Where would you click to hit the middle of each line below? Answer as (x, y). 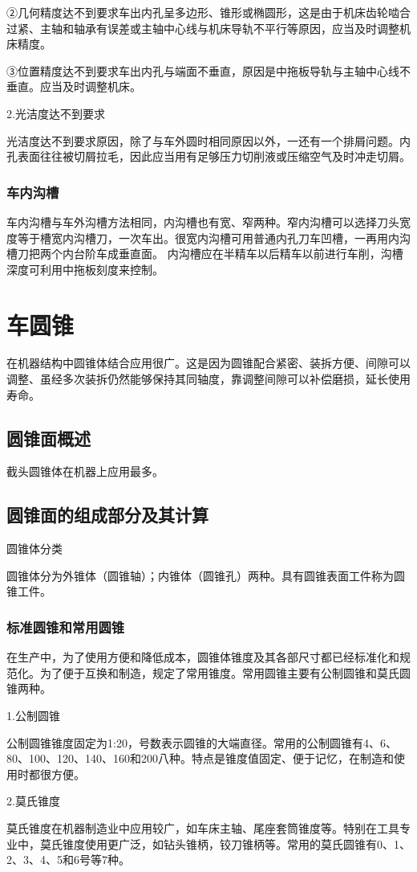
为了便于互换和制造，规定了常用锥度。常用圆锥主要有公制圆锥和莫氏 (219, 672)
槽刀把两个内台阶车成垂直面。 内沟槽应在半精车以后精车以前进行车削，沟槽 (205, 254)
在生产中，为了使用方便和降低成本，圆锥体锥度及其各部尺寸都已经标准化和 (203, 657)
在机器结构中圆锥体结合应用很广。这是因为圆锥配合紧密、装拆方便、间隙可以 (208, 363)
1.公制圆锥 (33, 716)
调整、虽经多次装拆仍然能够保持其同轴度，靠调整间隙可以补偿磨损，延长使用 (208, 379)
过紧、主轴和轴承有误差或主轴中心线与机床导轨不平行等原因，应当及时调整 (203, 28)
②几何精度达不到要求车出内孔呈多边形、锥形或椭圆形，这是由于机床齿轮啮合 (208, 12)
